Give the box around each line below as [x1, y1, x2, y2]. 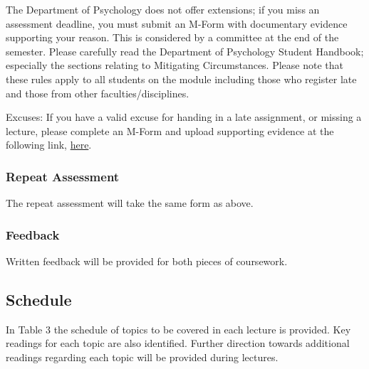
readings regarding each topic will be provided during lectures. [6, 349, 279, 364]
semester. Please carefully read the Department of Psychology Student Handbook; [6, 43, 364, 58]
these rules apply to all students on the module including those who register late [6, 71, 357, 86]
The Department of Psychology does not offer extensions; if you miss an [6, 2, 320, 16]
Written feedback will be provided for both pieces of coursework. [6, 253, 288, 268]
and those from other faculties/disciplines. [6, 85, 189, 100]
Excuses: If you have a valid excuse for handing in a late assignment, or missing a [6, 109, 362, 124]
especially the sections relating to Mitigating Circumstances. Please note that [6, 58, 343, 73]
